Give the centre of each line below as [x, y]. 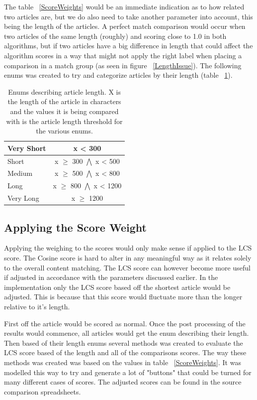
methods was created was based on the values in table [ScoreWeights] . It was [123, 362]
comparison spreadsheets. [43, 391]
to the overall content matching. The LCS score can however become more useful [127, 267]
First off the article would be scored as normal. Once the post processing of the [125, 323]
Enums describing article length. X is [65, 91]
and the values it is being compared [64, 111]
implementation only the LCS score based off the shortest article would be [117, 287]
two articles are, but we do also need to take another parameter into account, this [128, 16]
